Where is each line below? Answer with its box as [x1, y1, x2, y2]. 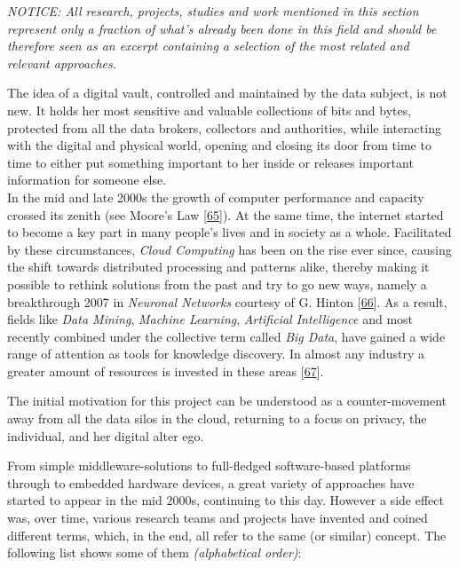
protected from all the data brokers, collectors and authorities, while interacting [7, 118, 441, 137]
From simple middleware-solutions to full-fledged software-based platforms [7, 456, 411, 475]
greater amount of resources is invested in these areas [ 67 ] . [7, 361, 324, 380]
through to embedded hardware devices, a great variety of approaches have [7, 473, 415, 492]
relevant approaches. [7, 53, 117, 72]
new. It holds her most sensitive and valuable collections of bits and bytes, [7, 100, 412, 119]
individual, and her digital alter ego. [7, 426, 204, 445]
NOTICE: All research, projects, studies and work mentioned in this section [7, 2, 419, 20]
